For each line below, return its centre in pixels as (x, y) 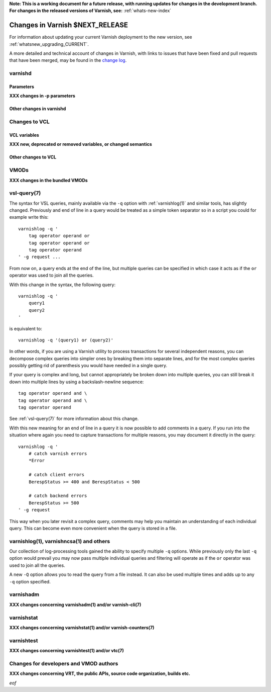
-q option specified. (30, 581)
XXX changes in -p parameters (42, 96)
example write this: (29, 217)
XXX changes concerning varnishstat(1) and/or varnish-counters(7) (82, 627)
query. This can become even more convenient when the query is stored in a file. (93, 528)
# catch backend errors (58, 496)
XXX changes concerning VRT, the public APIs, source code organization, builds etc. (100, 673)
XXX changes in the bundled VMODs (48, 180)
